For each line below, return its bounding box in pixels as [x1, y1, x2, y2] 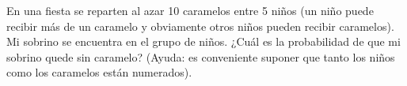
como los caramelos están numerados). [6, 64, 192, 80]
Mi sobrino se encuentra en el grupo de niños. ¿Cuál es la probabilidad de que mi [6, 33, 401, 50]
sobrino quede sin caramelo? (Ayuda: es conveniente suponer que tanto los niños [6, 48, 395, 65]
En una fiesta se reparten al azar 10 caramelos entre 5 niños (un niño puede [6, 2, 374, 18]
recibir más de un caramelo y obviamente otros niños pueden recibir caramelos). [6, 17, 394, 34]
